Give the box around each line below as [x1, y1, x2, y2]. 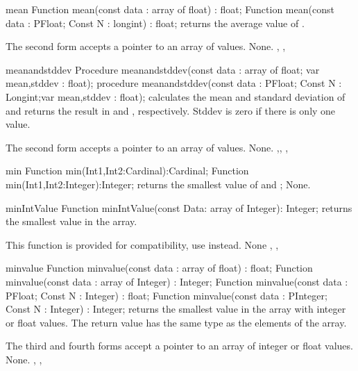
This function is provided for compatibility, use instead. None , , [6, 237, 279, 252]
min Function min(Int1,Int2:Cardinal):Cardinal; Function [6, 163, 249, 178]
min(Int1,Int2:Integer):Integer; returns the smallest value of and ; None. [6, 176, 311, 191]
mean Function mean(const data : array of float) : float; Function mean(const [6, 2, 334, 16]
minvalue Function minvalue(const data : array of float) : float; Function [6, 261, 313, 275]
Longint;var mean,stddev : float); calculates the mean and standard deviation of [6, 89, 346, 104]
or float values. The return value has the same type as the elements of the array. [6, 315, 347, 329]
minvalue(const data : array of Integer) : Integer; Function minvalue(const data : [6, 274, 348, 288]
